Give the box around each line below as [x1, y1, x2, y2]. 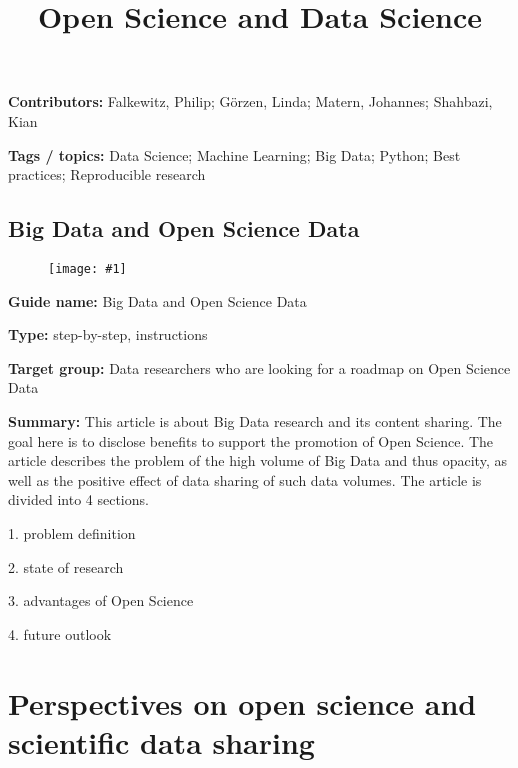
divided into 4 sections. [8, 489, 149, 510]
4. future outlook [8, 623, 112, 644]
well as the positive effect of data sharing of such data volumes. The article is [8, 469, 482, 490]
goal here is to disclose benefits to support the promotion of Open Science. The [8, 430, 494, 451]
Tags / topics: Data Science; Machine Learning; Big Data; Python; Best [8, 144, 461, 165]
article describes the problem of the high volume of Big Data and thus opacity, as [8, 450, 507, 471]
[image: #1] [48, 261, 127, 276]
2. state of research [8, 556, 124, 577]
